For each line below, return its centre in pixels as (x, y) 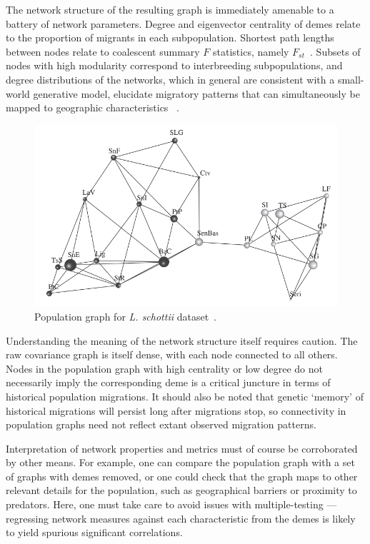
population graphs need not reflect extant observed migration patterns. (161, 424)
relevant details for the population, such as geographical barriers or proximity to (181, 490)
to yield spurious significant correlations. (94, 532)
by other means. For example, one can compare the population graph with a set (180, 462)
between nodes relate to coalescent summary (103, 51)
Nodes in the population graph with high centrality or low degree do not (164, 368)
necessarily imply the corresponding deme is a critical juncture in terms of (168, 382)
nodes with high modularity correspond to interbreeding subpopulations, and (174, 65)
